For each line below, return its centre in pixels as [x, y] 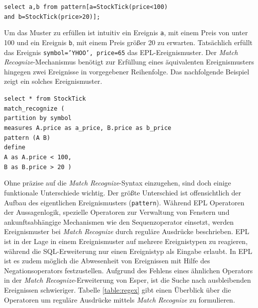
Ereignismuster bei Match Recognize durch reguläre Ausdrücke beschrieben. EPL [127, 231]
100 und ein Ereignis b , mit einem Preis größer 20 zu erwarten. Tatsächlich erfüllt [129, 42]
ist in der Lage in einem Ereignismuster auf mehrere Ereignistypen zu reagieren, [126, 241]
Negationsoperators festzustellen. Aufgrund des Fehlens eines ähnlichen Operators [129, 270]
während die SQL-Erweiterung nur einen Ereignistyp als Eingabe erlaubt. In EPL [128, 251]
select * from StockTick [45, 99]
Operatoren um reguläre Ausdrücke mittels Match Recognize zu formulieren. [120, 299]
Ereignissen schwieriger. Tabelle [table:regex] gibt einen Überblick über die [118, 289]
